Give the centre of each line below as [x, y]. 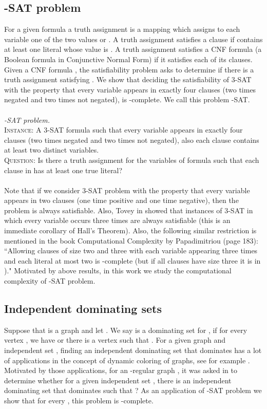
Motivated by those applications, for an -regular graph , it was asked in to [121, 370]
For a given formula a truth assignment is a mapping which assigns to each [122, 29]
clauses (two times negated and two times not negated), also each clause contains [132, 140]
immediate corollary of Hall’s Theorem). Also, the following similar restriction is [130, 230]
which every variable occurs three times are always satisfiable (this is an [117, 220]
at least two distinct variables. [52, 150]
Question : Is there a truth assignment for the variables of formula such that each [132, 160]
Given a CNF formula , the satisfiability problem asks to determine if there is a [129, 69]
